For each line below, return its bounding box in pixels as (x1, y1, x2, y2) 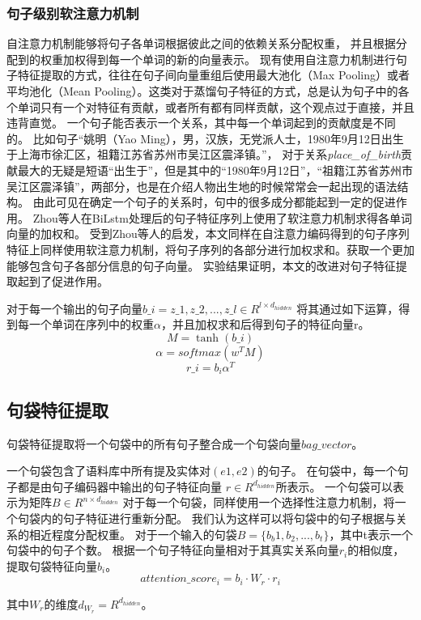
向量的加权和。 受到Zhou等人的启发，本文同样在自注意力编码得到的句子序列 (6, 225, 410, 242)
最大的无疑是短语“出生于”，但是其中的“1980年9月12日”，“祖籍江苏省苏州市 (17, 161, 414, 178)
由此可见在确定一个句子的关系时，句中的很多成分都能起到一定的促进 (32, 193, 396, 210)
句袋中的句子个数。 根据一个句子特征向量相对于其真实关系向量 (6, 541, 339, 558)
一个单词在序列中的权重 (28, 316, 154, 333)
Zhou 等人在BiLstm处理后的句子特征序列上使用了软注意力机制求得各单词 (32, 209, 412, 226)
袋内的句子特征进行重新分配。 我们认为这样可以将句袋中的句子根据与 (28, 510, 396, 527)
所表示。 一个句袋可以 (275, 478, 393, 495)
